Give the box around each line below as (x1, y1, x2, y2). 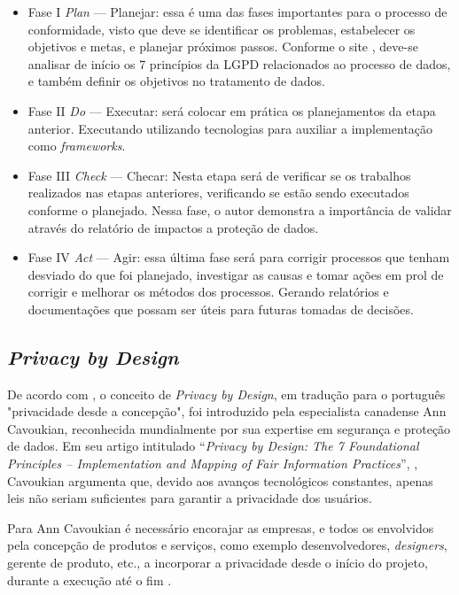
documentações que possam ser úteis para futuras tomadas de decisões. (27, 299, 414, 318)
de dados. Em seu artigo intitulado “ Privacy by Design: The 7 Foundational (7, 437, 419, 455)
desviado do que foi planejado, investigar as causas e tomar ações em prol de (27, 265, 444, 283)
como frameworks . (27, 136, 126, 155)
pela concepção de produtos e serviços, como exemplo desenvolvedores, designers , (7, 536, 447, 554)
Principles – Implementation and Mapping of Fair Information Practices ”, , (7, 454, 418, 473)
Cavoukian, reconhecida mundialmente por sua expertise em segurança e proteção (7, 419, 451, 437)
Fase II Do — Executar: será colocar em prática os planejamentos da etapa (27, 101, 436, 120)
